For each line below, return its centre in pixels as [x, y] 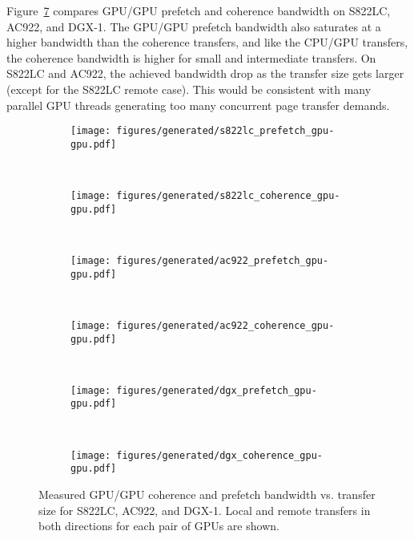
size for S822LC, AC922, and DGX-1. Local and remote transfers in [205, 510]
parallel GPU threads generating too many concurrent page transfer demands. [198, 105]
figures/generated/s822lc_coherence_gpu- [228, 196]
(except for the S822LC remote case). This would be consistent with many [189, 89]
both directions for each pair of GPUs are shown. [159, 526]
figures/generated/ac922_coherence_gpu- [225, 325]
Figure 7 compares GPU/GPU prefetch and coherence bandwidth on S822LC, [199, 10]
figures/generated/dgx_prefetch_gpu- [217, 390]
